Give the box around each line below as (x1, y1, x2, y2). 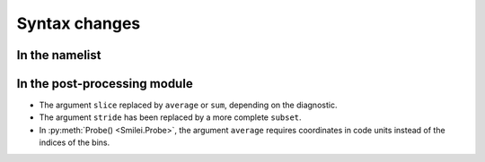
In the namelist (16, 47, 102, 63)
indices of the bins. (39, 137, 110, 148)
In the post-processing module (16, 76, 193, 91)
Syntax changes (16, 13, 141, 33)
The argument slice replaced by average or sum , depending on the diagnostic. (39, 99, 338, 111)
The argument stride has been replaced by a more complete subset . (39, 112, 302, 123)
